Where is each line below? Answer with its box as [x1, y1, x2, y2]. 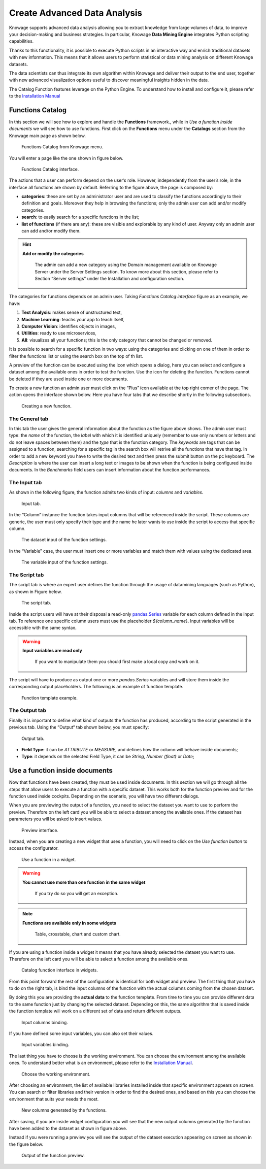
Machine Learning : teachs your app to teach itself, [21, 316, 125, 322]
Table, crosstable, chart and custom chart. [34, 931, 121, 937]
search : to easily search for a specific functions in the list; [21, 214, 139, 220]
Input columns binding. [21, 1019, 68, 1025]
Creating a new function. [21, 403, 71, 409]
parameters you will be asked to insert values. [9, 816, 102, 822]
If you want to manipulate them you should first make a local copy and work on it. [34, 659, 199, 665]
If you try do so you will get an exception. [34, 890, 119, 896]
